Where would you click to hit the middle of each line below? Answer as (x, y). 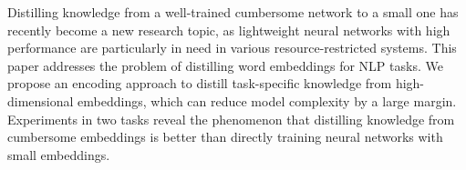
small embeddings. (59, 154)
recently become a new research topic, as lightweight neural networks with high (229, 30)
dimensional (41, 100)
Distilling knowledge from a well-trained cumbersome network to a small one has (233, 12)
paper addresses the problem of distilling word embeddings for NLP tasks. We (225, 65)
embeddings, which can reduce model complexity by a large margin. (267, 100)
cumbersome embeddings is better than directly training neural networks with (225, 137)
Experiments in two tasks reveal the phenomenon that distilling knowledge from (231, 119)
